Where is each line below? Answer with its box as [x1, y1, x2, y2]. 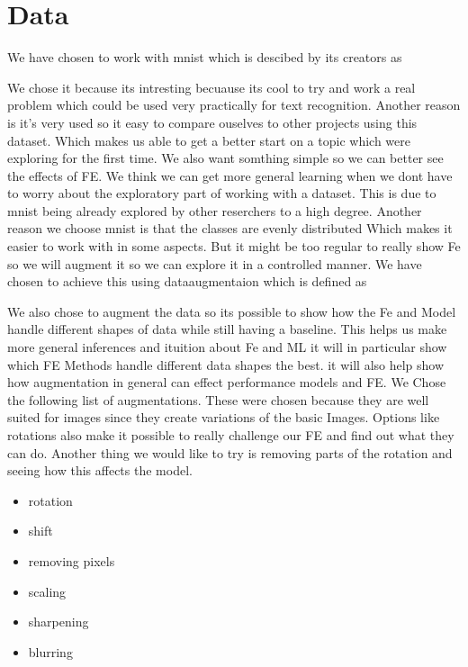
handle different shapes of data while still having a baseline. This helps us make [7, 320, 447, 338]
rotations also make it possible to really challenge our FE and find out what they [7, 426, 454, 444]
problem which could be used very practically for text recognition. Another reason [7, 95, 461, 114]
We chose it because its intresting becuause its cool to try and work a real [7, 77, 416, 96]
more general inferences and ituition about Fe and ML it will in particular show [7, 338, 447, 356]
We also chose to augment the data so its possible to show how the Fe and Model [7, 302, 456, 320]
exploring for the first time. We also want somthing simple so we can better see [7, 149, 444, 167]
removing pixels [28, 551, 115, 570]
